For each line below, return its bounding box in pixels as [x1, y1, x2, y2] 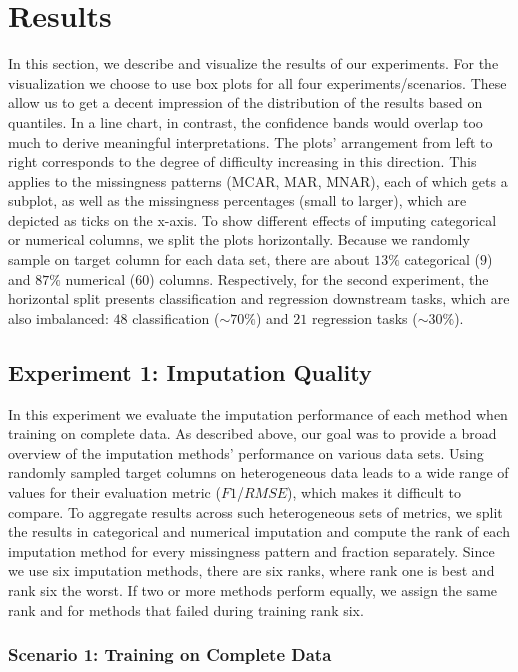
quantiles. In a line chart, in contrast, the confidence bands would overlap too [8, 111, 483, 132]
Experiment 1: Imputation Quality [8, 356, 372, 387]
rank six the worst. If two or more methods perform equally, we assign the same [8, 579, 498, 600]
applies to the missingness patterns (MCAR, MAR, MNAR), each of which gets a [8, 170, 508, 191]
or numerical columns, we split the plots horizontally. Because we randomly [8, 229, 470, 250]
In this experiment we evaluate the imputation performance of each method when [8, 403, 508, 424]
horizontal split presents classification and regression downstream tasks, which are [8, 288, 510, 309]
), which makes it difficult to [287, 482, 462, 503]
